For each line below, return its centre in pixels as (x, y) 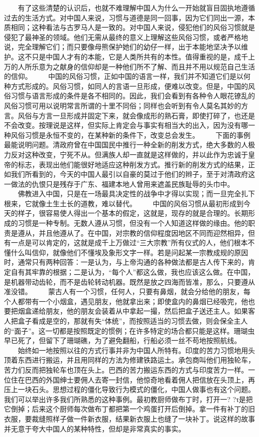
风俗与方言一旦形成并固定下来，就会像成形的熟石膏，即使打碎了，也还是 (136, 115)
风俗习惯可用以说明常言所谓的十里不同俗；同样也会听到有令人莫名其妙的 (123, 105)
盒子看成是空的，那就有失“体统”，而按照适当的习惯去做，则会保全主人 (133, 321)
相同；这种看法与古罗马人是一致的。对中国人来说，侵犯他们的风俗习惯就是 (133, 27)
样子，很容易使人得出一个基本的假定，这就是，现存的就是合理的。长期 (133, 213)
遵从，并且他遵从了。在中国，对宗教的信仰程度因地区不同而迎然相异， (133, 232)
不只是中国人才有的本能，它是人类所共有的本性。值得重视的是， (129, 56)
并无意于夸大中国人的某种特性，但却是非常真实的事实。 (95, 428)
